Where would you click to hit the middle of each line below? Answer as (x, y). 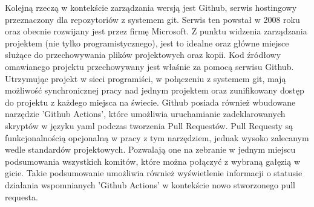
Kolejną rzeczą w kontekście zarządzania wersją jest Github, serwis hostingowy (151, 7)
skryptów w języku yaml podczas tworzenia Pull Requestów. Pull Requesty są (149, 125)
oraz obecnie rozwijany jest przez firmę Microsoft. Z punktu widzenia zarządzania (156, 31)
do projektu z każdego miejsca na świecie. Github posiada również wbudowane (150, 102)
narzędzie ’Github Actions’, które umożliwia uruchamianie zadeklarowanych (145, 114)
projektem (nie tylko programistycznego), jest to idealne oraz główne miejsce (147, 43)
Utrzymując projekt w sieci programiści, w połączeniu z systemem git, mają (146, 78)
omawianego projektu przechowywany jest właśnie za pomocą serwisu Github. (149, 66)
